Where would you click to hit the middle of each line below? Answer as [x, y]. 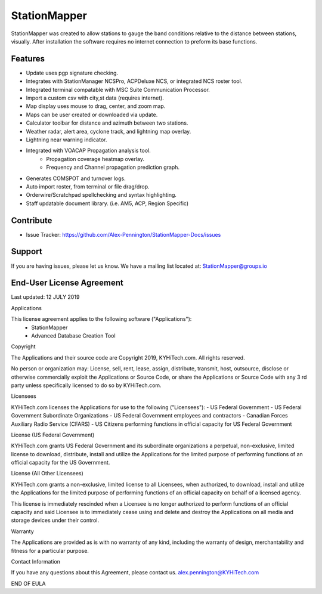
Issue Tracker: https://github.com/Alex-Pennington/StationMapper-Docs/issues [123, 234]
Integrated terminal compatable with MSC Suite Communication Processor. [118, 89]
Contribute [32, 220]
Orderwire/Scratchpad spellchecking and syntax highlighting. [101, 195]
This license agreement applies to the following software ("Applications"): [101, 319]
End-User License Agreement [67, 283]
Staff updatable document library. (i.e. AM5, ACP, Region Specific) [107, 203]
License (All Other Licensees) [47, 474]
